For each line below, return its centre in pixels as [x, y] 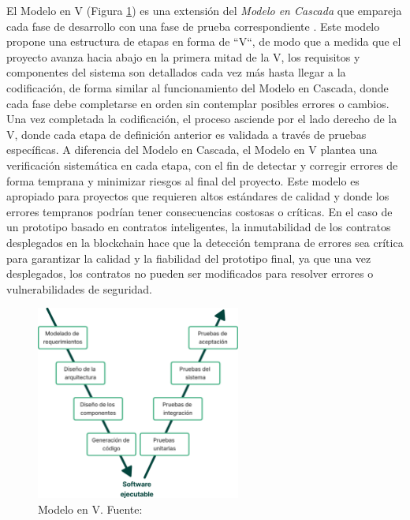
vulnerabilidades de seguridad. [79, 288]
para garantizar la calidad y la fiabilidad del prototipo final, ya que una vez [189, 258]
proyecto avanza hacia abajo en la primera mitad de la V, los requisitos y [183, 56]
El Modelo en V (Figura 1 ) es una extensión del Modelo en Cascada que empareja [204, 10]
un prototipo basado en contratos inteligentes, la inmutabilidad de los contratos [199, 227]
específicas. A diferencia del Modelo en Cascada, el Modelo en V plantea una [192, 150]
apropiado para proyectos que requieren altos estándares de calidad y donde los [198, 196]
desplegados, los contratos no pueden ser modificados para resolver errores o [190, 273]
